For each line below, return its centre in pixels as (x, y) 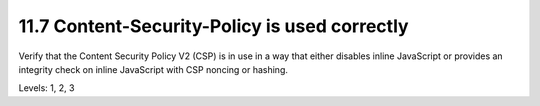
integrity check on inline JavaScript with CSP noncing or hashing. (153, 69)
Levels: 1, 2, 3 (46, 88)
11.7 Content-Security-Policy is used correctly (213, 26)
